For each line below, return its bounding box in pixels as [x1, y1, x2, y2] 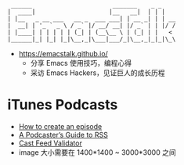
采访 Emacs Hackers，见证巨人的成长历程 [30, 68, 165, 77]
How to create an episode [18, 121, 103, 131]
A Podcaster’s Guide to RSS [18, 130, 109, 139]
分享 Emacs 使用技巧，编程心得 [30, 59, 132, 67]
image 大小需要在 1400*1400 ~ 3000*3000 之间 [18, 147, 177, 157]
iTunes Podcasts [7, 96, 118, 114]
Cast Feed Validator [18, 138, 83, 148]
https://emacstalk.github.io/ [18, 49, 109, 58]
